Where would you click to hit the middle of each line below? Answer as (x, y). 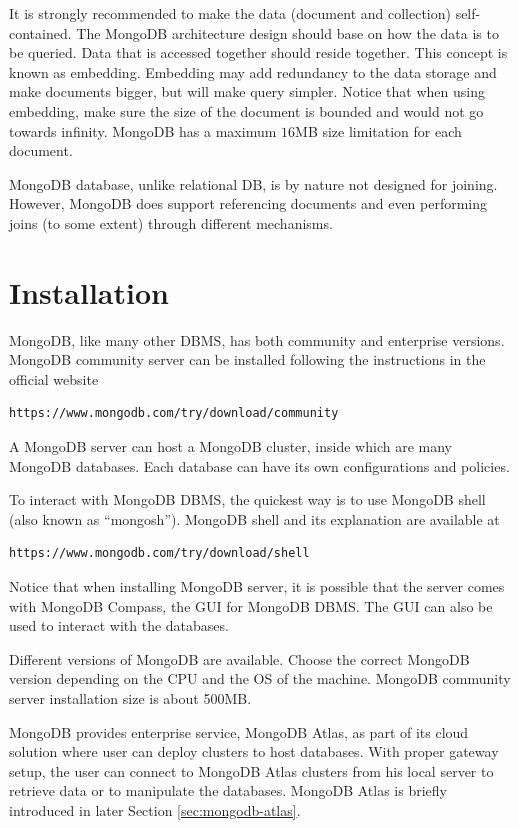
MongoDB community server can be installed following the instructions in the (247, 359)
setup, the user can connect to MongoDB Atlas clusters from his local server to (251, 770)
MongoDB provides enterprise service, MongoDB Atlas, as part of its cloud (239, 731)
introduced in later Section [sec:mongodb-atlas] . (155, 809)
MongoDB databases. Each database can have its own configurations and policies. (259, 465)
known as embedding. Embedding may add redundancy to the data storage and (253, 71)
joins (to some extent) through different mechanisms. (171, 222)
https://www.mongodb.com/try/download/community (174, 413)
